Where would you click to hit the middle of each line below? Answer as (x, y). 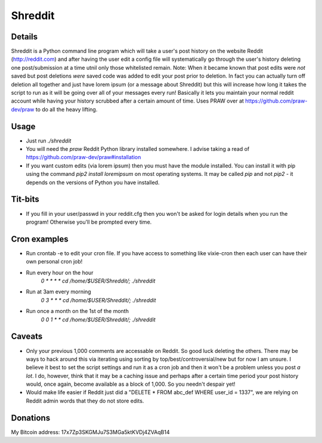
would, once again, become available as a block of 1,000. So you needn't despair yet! (131, 384)
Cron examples (40, 239)
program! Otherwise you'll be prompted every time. (89, 222)
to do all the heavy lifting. (66, 109)
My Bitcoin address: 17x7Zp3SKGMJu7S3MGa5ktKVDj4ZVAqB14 (90, 432)
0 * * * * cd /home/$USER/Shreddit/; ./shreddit (98, 281)
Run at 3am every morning (59, 292)
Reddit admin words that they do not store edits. (85, 401)
